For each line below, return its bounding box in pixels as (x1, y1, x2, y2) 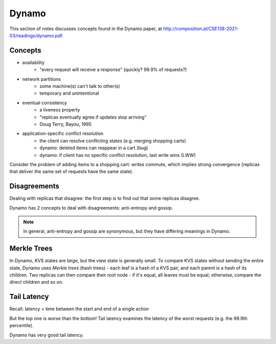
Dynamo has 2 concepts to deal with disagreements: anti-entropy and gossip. (9, 204, 173, 211)
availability (22, 59, 45, 65)
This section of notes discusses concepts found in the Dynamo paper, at (9, 26, 162, 32)
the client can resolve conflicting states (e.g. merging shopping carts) (39, 137, 187, 144)
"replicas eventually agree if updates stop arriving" (39, 114, 147, 120)
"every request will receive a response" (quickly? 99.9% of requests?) (39, 66, 187, 73)
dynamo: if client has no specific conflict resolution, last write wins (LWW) (39, 152, 196, 158)
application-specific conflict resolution (22, 130, 104, 136)
